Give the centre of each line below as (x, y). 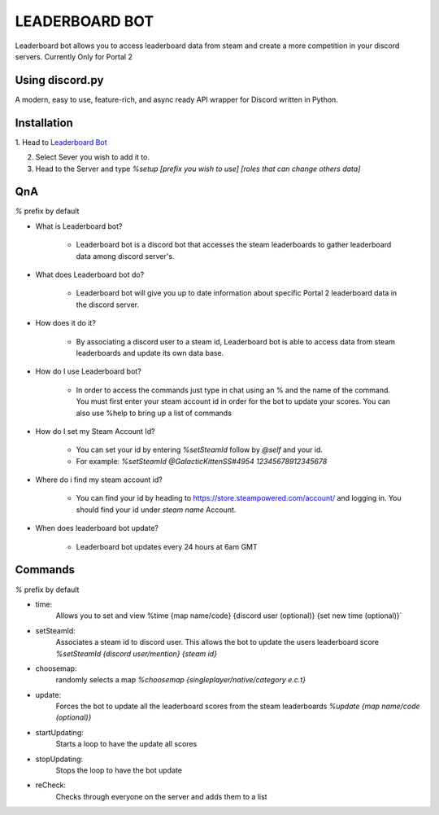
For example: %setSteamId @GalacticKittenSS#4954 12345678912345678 (202, 461)
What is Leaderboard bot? (79, 226)
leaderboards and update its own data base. (150, 353)
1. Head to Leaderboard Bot (61, 142)
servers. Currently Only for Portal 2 (74, 56)
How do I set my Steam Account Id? (95, 431)
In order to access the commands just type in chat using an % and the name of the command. (233, 390)
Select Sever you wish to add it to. (93, 157)
